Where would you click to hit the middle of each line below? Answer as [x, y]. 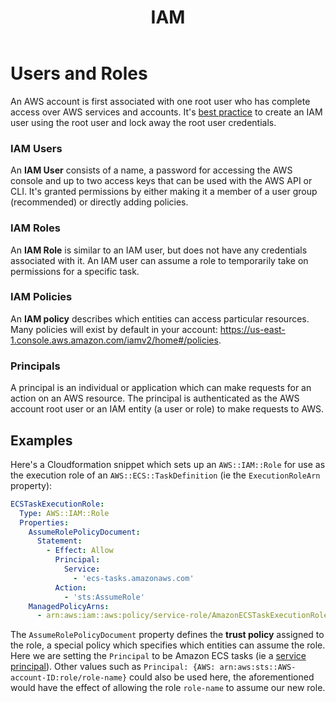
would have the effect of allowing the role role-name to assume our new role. [168, 688]
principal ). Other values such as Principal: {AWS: [113, 667]
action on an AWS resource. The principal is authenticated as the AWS [155, 398]
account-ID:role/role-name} [69, 678]
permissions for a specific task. [75, 271]
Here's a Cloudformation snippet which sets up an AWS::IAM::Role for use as [168, 464]
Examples [41, 440]
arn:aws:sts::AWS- [258, 667]
